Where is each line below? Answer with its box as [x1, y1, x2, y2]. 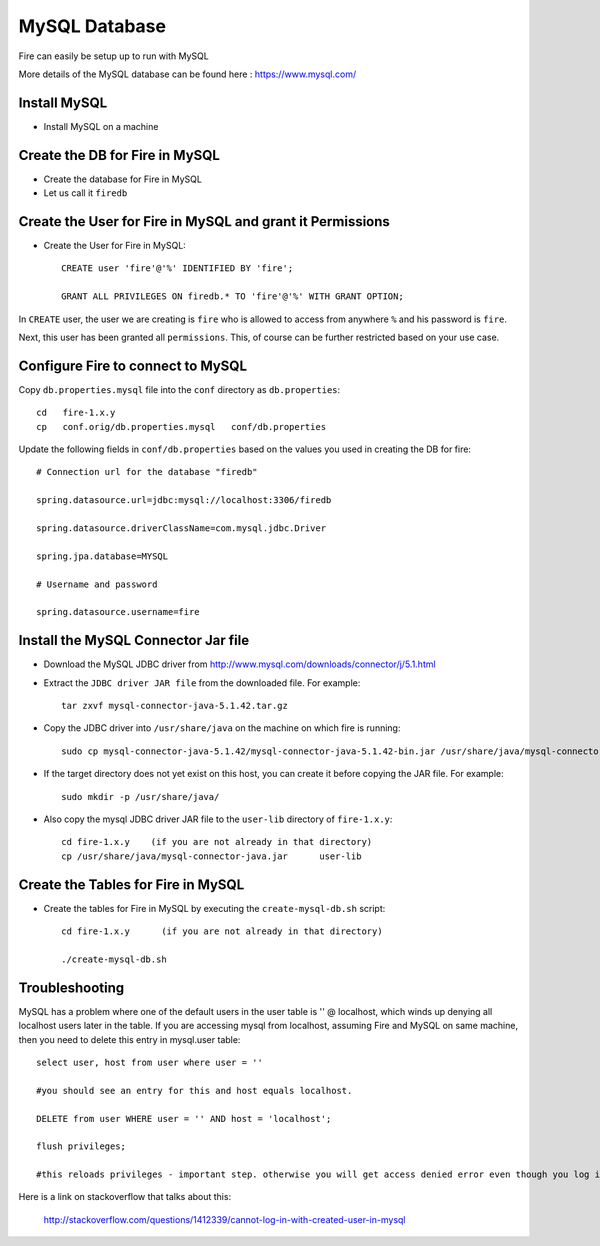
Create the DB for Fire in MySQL [18, 146, 220, 164]
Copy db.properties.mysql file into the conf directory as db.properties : [18, 383, 341, 395]
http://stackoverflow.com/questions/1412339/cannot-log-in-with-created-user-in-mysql [43, 1213, 406, 1225]
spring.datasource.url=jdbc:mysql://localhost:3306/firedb [36, 495, 332, 506]
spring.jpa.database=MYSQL [36, 550, 169, 562]
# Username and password [36, 578, 158, 590]
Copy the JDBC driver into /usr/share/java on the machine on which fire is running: [43, 722, 401, 734]
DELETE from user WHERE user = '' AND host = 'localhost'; [36, 1113, 332, 1124]
